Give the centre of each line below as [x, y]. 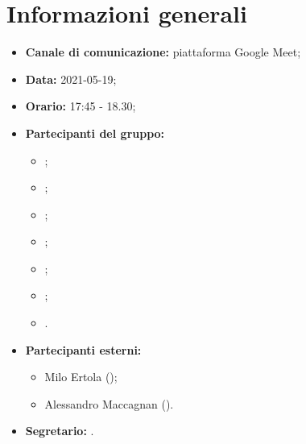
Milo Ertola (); [81, 377]
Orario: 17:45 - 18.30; [81, 106]
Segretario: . [60, 431]
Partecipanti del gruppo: [95, 133]
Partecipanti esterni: [83, 349]
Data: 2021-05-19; [71, 79]
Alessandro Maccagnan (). [109, 403]
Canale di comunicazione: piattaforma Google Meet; [163, 52]
